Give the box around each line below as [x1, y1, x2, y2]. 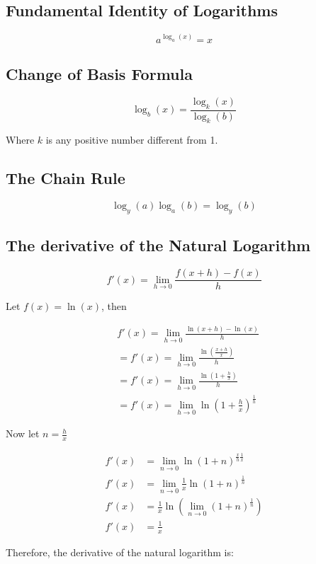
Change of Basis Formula [6, 62, 193, 84]
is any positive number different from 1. [45, 132, 218, 147]
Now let [6, 426, 40, 441]
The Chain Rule [6, 167, 125, 189]
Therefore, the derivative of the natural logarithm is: [6, 544, 234, 559]
